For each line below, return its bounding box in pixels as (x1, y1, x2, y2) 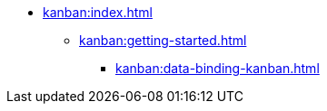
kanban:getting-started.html (79, 32, 247, 48)
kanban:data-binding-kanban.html (115, 60, 320, 76)
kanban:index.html (43, 5, 153, 20)
